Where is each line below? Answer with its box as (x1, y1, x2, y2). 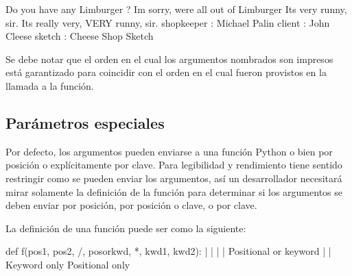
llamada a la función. (5, 78, 94, 92)
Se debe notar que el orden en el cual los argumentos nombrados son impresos (5, 51, 333, 66)
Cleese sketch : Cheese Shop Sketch (5, 29, 154, 43)
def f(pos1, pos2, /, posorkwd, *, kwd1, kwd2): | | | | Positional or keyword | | (5, 244, 331, 258)
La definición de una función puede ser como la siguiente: (5, 221, 246, 235)
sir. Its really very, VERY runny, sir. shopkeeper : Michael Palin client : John (5, 15, 330, 29)
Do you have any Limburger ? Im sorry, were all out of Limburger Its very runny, (5, 2, 347, 16)
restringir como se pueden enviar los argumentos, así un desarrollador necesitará (5, 171, 342, 185)
